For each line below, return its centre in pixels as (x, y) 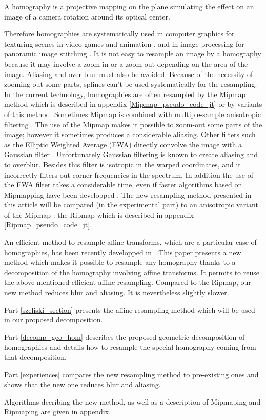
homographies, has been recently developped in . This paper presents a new (123, 252)
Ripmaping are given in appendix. (57, 412)
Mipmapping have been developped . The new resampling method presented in (128, 194)
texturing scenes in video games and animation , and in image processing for (124, 43)
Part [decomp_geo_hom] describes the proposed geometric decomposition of (125, 337)
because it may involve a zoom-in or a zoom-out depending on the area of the (126, 63)
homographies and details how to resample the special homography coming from (130, 347)
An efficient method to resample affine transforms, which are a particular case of (130, 242)
